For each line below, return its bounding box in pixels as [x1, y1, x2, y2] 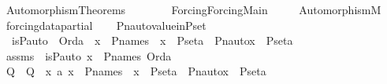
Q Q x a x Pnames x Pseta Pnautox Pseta [6, 63, 266, 79]
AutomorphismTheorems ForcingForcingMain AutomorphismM [6, 2, 381, 17]
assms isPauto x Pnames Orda [6, 47, 172, 64]
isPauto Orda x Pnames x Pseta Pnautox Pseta [11, 32, 293, 49]
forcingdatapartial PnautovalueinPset [6, 16, 207, 33]
